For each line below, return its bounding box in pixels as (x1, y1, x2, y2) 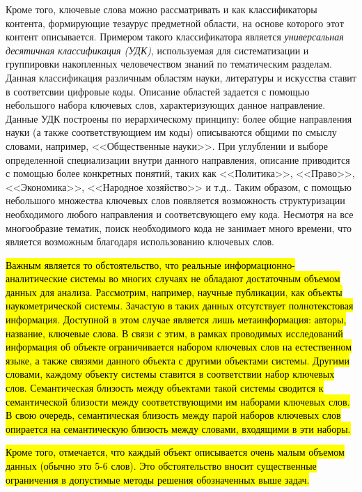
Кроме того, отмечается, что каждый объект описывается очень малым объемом (6, 445, 345, 459)
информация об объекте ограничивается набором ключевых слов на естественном (6, 339, 352, 354)
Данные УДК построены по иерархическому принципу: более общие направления (6, 111, 352, 125)
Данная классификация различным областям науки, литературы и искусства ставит (6, 70, 356, 84)
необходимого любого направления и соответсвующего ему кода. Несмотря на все (6, 206, 354, 221)
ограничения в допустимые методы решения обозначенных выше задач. (6, 472, 310, 486)
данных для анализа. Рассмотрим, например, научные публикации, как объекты (6, 284, 343, 299)
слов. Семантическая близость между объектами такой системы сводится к (6, 380, 324, 395)
